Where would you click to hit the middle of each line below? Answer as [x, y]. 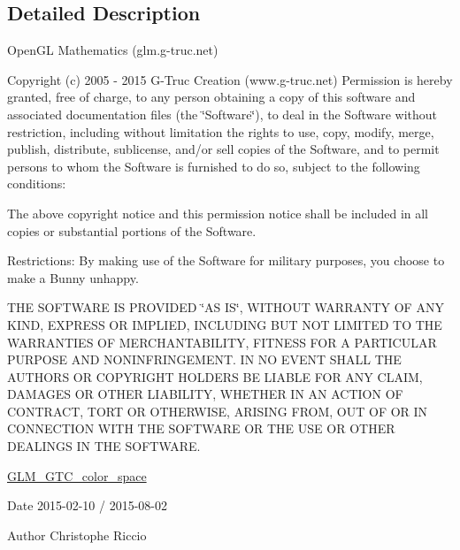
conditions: [37, 183]
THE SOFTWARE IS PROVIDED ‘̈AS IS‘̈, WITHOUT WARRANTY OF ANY [226, 307]
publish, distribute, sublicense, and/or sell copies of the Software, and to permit [223, 149]
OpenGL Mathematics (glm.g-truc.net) [113, 50]
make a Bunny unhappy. [73, 277]
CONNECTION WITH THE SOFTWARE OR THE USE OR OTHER [201, 428]
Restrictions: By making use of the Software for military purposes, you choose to [226, 260]
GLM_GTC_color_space [77, 475]
